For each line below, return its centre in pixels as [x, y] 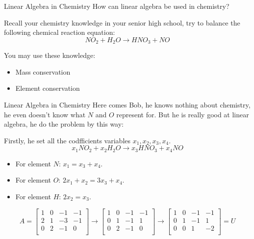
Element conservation [48, 88]
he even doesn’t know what [45, 114]
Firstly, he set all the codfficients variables [67, 140]
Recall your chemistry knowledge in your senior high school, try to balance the [122, 22]
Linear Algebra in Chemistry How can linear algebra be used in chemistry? [117, 6]
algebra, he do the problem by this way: [64, 124]
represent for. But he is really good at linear [183, 114]
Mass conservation [43, 71]
